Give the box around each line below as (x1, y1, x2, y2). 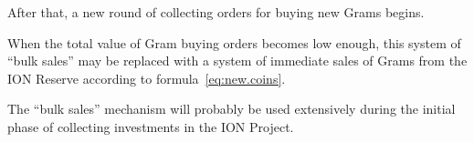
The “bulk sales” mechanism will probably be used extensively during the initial (7, 99, 456, 118)
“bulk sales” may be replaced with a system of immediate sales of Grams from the (7, 51, 468, 70)
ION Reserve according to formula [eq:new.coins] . (7, 68, 286, 87)
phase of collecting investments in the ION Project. (7, 117, 294, 136)
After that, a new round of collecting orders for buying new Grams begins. (7, 3, 425, 21)
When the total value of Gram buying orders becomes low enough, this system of (7, 33, 461, 52)
